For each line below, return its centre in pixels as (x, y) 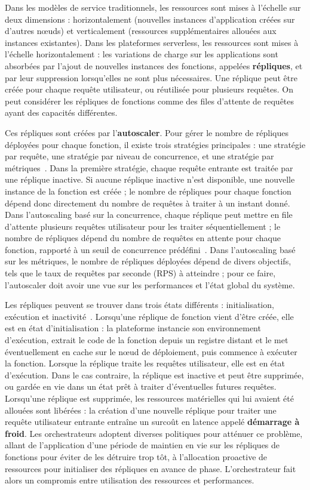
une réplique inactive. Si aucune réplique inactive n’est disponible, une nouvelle (150, 179)
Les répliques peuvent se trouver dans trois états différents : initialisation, (139, 305)
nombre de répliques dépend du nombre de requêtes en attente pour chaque (143, 238)
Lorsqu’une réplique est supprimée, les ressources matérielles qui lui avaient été (149, 398)
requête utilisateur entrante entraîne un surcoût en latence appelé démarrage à (152, 422)
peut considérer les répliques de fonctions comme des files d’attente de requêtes (150, 101)
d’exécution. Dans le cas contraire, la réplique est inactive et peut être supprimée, (154, 375)
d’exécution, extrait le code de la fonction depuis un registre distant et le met (147, 340)
